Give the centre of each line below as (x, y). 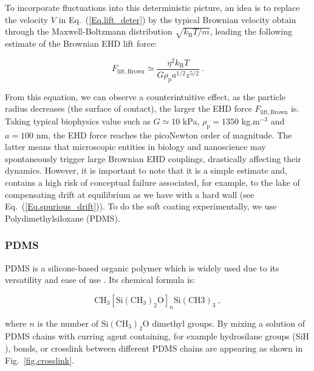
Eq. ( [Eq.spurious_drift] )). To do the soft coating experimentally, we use (141, 206)
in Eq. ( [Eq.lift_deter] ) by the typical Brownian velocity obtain (177, 19)
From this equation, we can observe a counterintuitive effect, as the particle (145, 96)
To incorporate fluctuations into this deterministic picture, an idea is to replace (152, 7)
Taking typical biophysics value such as (78, 121)
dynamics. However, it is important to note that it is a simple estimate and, (146, 170)
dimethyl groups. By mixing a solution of (229, 323)
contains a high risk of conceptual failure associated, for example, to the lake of (152, 182)
